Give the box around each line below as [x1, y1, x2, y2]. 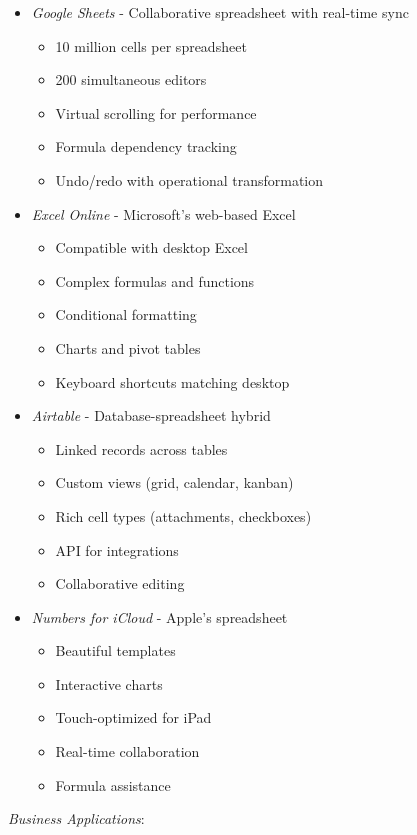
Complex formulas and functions [55, 270, 255, 291]
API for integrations [55, 539, 179, 560]
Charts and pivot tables [55, 337, 201, 358]
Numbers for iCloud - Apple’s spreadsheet [31, 606, 288, 627]
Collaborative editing [55, 573, 185, 594]
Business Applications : [8, 808, 145, 829]
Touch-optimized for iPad [55, 707, 212, 728]
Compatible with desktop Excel [55, 237, 248, 258]
